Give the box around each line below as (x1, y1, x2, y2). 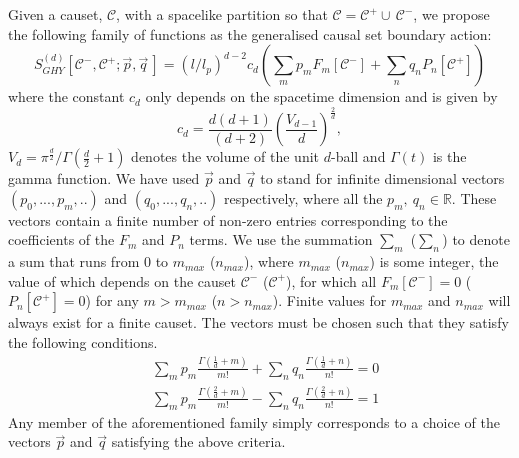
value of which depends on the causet (8, 270, 237, 291)
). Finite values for (272, 290, 387, 311)
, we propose (413, 4, 490, 24)
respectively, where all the (224, 187, 383, 208)
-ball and (330, 146, 386, 167)
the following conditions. (8, 331, 158, 352)
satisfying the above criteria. (111, 431, 286, 452)
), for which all (285, 270, 377, 291)
